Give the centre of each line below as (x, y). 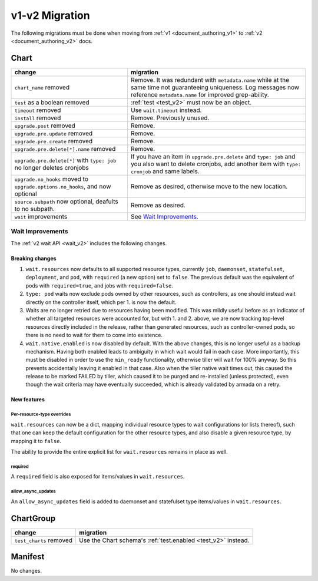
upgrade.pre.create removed (54, 141)
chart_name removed (42, 87)
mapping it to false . (36, 441)
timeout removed (38, 110)
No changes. (26, 571)
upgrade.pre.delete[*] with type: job (65, 160)
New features (28, 400)
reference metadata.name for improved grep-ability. (200, 94)
